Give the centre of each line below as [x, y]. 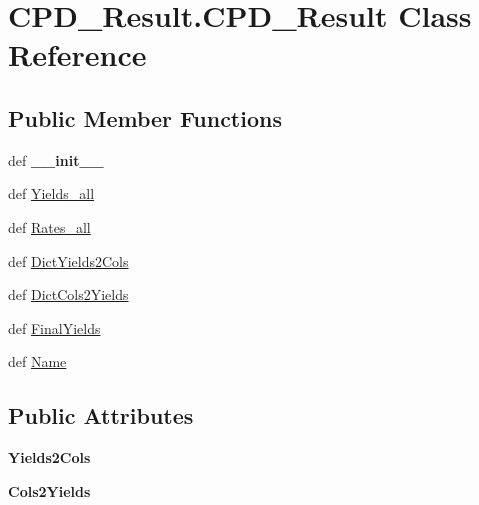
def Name [37, 361]
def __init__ [56, 159]
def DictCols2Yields [68, 294]
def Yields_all [51, 193]
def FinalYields [54, 327]
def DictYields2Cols [68, 260]
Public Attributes [101, 415]
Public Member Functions [145, 117]
